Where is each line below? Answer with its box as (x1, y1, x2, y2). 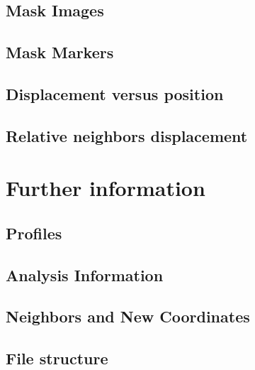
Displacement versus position (6, 82, 224, 104)
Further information (6, 173, 205, 202)
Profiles (6, 222, 62, 244)
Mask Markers (6, 41, 114, 63)
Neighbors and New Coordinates (6, 305, 250, 327)
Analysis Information (6, 263, 164, 285)
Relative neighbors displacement (6, 124, 248, 146)
